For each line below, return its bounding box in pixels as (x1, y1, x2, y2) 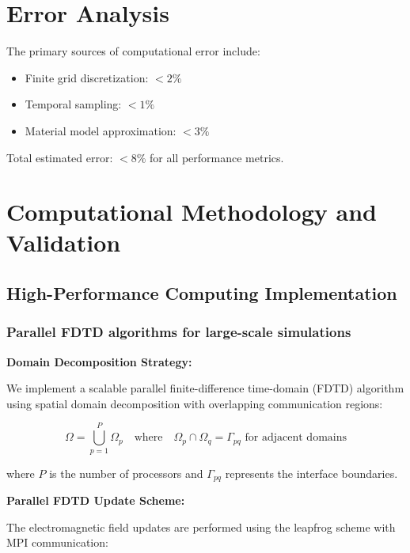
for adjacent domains (245, 432, 347, 444)
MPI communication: (6, 534, 108, 551)
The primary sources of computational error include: (6, 43, 260, 59)
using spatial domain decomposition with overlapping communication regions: (6, 395, 383, 411)
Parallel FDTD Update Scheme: (6, 492, 185, 509)
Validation (6, 226, 121, 259)
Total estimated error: (6, 149, 113, 165)
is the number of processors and (49, 464, 203, 481)
